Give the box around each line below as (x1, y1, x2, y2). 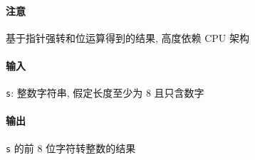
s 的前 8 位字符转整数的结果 (6, 140, 136, 155)
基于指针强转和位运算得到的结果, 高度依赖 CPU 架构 (6, 30, 250, 45)
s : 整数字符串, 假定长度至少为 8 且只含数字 (6, 85, 204, 100)
